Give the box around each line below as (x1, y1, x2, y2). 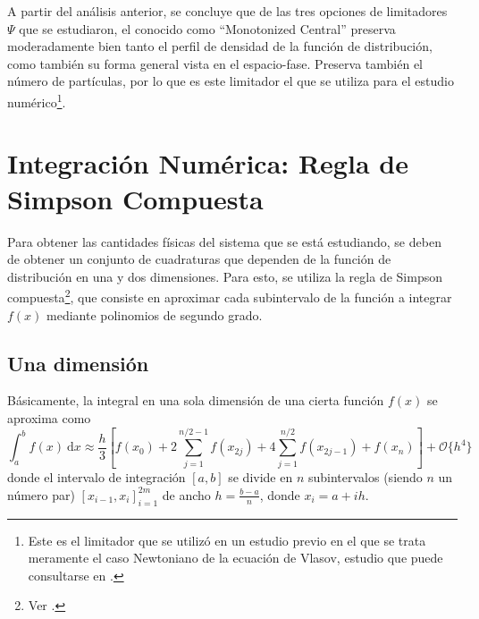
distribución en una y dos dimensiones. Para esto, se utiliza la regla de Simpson (7, 267, 442, 285)
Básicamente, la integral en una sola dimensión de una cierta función (7, 391, 384, 410)
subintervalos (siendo (307, 468, 423, 487)
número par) (7, 485, 75, 504)
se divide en (228, 468, 293, 487)
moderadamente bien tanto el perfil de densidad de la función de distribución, (7, 37, 433, 55)
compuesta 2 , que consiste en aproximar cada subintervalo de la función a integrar (7, 285, 452, 306)
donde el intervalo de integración (7, 468, 186, 487)
